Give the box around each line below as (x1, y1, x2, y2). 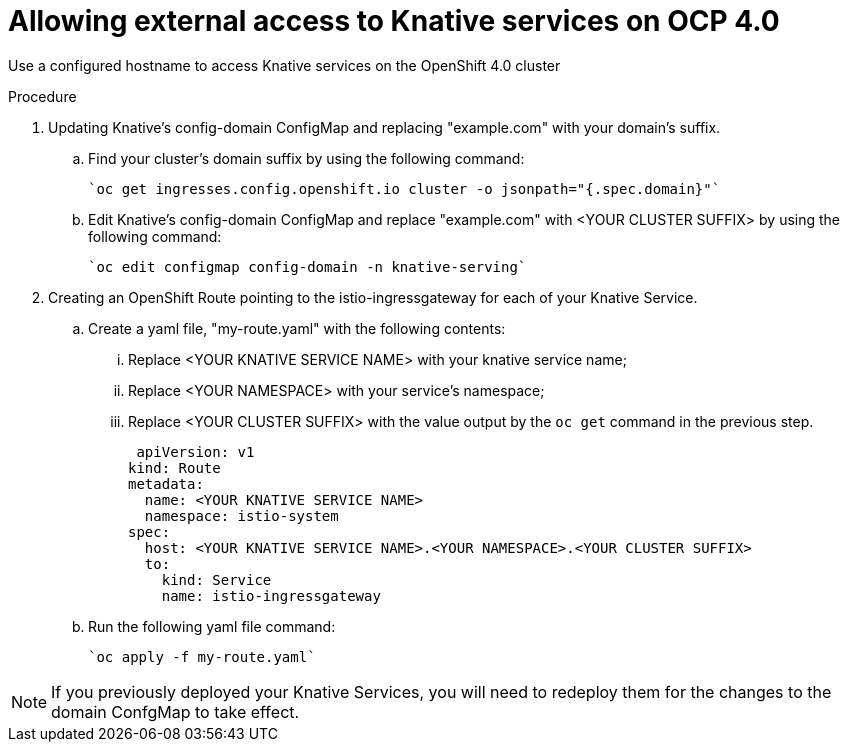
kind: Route (128, 459, 221, 476)
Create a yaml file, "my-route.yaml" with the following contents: (88, 319, 506, 337)
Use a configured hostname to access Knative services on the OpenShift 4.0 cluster (8, 56, 561, 74)
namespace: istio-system (144, 507, 339, 524)
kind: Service (161, 571, 272, 588)
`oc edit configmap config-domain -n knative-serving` (88, 258, 527, 275)
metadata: (128, 475, 204, 492)
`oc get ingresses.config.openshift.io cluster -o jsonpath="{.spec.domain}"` (88, 180, 721, 197)
